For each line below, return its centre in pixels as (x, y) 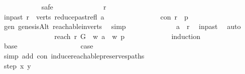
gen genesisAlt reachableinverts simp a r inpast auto (122, 26)
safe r (74, 6)
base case (48, 46)
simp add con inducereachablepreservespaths (74, 55)
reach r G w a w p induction (128, 36)
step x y (17, 65)
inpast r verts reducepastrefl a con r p (96, 16)
